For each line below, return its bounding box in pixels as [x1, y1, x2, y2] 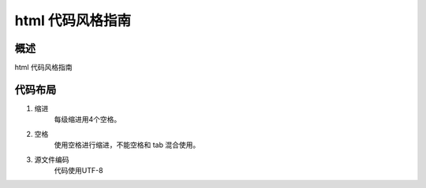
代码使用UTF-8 [54, 165, 103, 175]
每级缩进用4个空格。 [54, 115, 121, 124]
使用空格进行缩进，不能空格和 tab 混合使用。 [54, 140, 200, 149]
